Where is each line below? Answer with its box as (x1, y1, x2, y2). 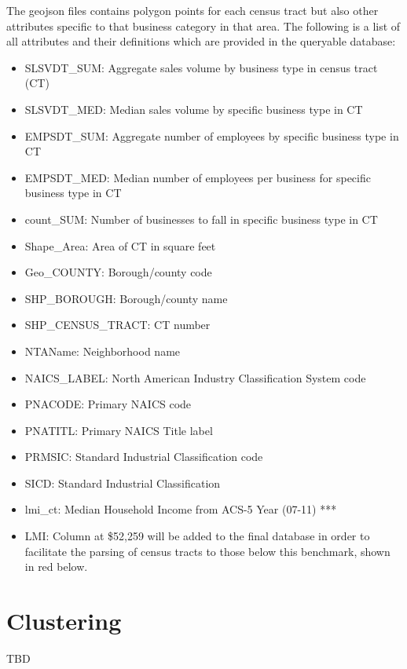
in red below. (24, 558, 88, 575)
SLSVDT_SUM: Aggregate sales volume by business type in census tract (24, 59, 378, 75)
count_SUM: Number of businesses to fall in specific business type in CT (24, 210, 378, 227)
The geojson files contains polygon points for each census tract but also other (6, 2, 379, 18)
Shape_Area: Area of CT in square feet (24, 237, 216, 254)
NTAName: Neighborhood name (24, 342, 181, 359)
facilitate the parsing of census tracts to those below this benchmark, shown (24, 543, 390, 559)
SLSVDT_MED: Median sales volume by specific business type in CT (24, 101, 363, 117)
